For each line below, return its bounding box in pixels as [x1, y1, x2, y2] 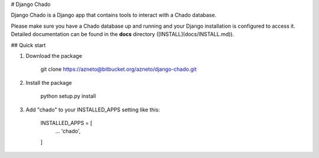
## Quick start [11, 41, 46, 48]
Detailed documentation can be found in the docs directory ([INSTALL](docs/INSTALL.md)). [11, 31, 235, 38]
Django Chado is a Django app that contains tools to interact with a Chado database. [11, 12, 217, 19]
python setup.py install [40, 93, 96, 100]
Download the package [25, 52, 83, 59]
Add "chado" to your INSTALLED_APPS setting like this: [25, 106, 160, 113]
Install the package [25, 79, 72, 86]
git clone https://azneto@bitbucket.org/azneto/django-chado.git [40, 65, 197, 73]
